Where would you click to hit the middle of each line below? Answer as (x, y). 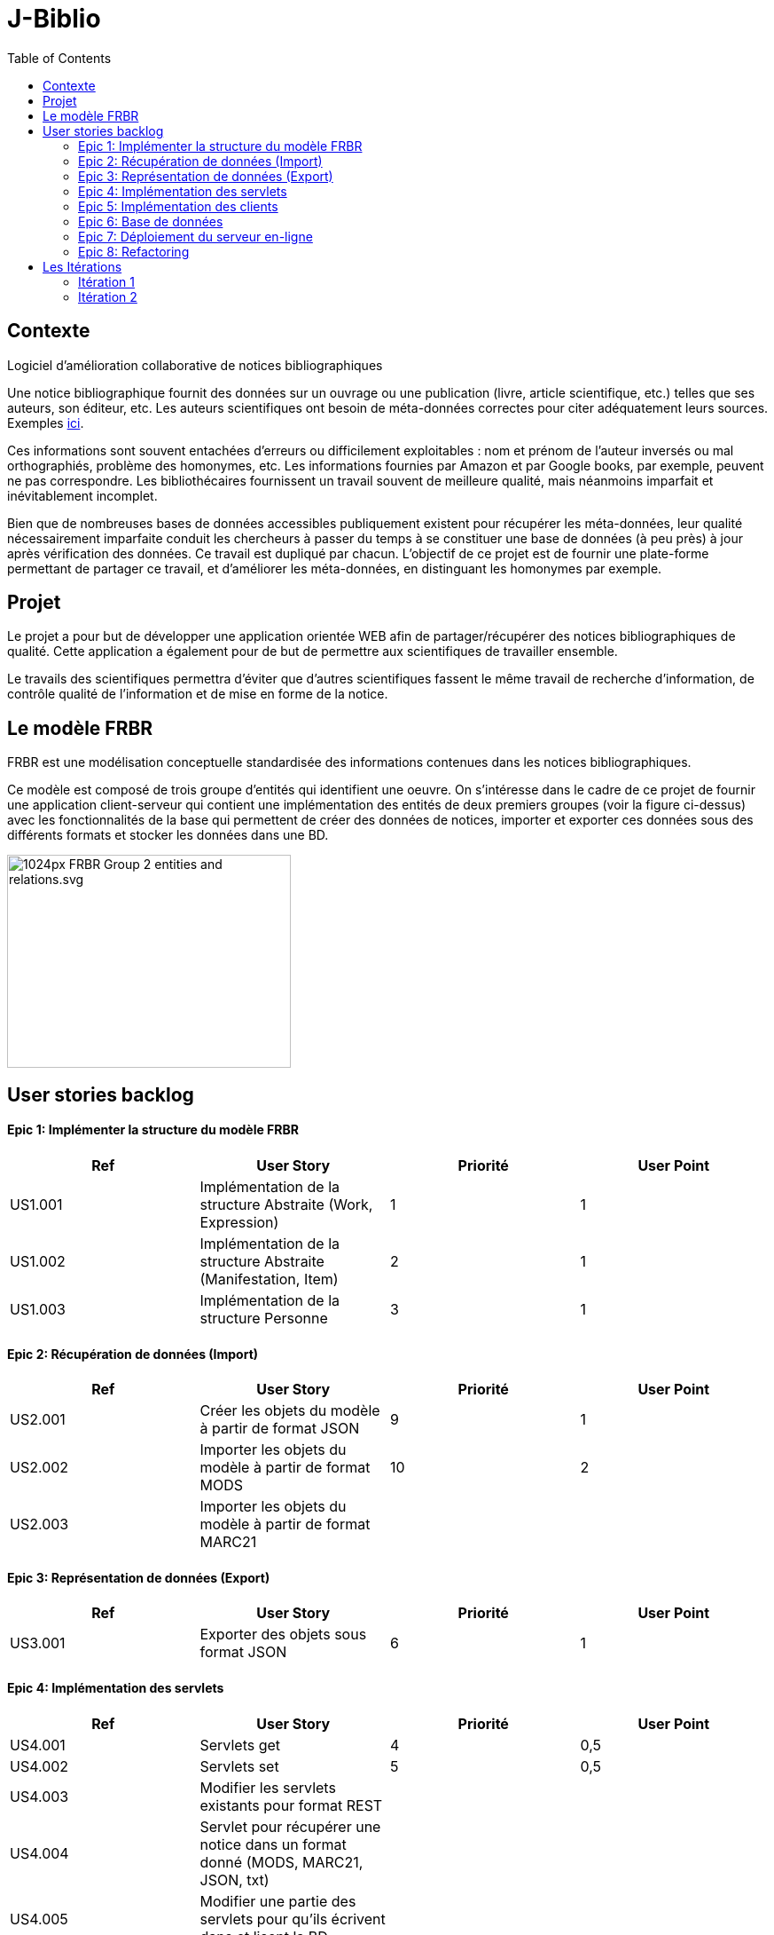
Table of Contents (59, 58)
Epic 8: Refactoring (134, 251)
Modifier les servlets (268, 1787)
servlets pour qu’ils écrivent (293, 1919)
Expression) (239, 1222)
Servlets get (240, 1745)
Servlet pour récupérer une (290, 1826)
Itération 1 (106, 281)
